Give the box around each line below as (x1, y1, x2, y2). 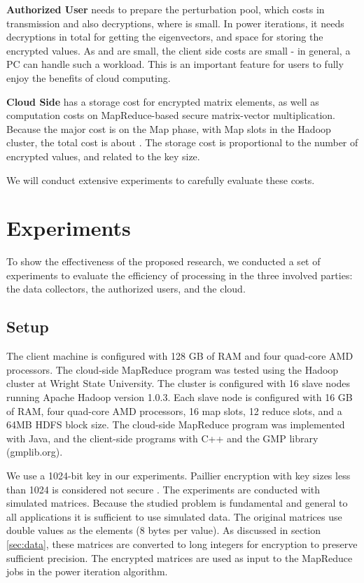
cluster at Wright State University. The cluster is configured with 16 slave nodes (6, 376, 351, 391)
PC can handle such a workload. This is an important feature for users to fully (6, 57, 344, 71)
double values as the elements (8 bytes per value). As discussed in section (6, 523, 321, 538)
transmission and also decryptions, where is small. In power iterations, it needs (6, 15, 344, 30)
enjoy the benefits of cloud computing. (6, 70, 171, 85)
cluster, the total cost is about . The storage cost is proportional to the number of (6, 135, 358, 150)
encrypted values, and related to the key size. (6, 148, 200, 163)
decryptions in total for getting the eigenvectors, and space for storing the (6, 29, 323, 44)
